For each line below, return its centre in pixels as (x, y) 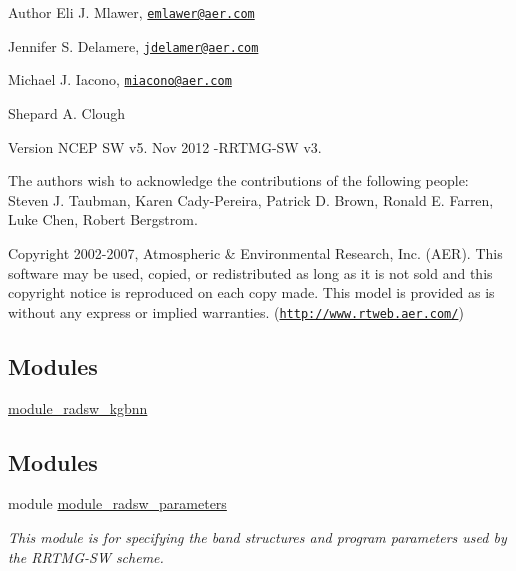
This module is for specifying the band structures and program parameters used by (257, 536)
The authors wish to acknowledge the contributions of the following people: (238, 180)
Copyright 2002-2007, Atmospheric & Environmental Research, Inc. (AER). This (255, 252)
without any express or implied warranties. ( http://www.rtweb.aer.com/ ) (236, 311)
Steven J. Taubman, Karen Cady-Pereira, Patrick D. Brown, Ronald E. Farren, (251, 199)
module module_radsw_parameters (117, 503)
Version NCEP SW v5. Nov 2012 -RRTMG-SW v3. (165, 146)
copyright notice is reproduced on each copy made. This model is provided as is (251, 292)
